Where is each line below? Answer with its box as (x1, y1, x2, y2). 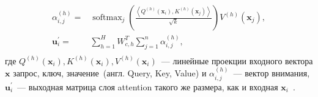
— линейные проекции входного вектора (161, 54, 313, 67)
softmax (92, 13, 122, 22)
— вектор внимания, (233, 67, 310, 79)
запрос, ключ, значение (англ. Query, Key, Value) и (13, 67, 207, 79)
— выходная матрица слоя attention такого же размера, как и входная (17, 80, 278, 93)
